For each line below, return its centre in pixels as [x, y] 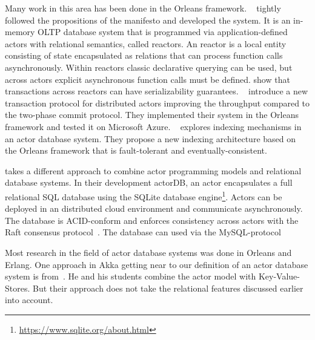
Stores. [18, 288]
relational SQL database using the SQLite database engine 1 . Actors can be [144, 195]
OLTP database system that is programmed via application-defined [163, 32]
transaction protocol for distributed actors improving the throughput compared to [157, 103]
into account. [29, 300]
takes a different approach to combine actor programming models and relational [153, 170]
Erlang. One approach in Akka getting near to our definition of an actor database [157, 264]
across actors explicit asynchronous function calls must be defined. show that [148, 79]
